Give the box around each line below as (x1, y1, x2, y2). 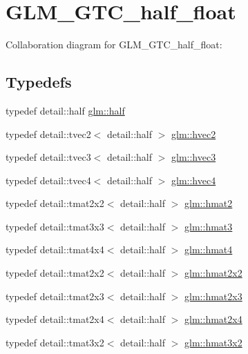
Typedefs (6, 71, 72, 92)
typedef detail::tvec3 (6, 150, 91, 164)
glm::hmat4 (184, 242, 233, 257)
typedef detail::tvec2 (6, 126, 91, 141)
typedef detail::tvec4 (6, 173, 91, 187)
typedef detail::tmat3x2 (6, 335, 104, 349)
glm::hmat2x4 (184, 312, 242, 326)
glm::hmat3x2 (184, 335, 242, 349)
